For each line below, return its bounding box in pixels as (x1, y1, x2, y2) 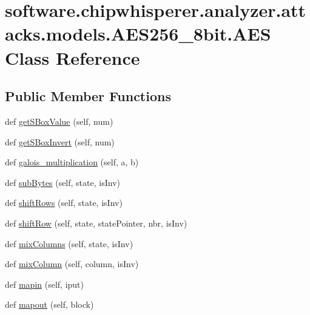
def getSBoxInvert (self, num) (5, 135, 115, 148)
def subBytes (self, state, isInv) (5, 176, 120, 188)
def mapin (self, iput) (5, 277, 84, 290)
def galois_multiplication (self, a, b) (5, 156, 139, 168)
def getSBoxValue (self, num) (5, 114, 113, 127)
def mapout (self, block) (5, 298, 94, 311)
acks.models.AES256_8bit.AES (5, 21, 271, 46)
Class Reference (5, 45, 140, 70)
